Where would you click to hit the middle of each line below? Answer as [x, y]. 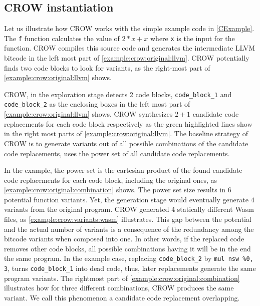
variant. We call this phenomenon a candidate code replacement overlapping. [122, 297]
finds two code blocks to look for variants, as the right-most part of [107, 67]
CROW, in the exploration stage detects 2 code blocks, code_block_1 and [118, 94]
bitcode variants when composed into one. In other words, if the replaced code [124, 239]
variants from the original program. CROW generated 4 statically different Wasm [129, 209]
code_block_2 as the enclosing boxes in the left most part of [97, 104]
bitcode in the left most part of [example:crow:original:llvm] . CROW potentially [127, 58]
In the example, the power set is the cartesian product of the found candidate [123, 170]
